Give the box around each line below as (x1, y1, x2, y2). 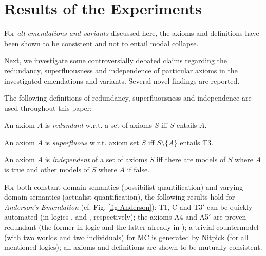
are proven (213, 211, 246, 222)
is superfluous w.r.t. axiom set (45, 136, 139, 147)
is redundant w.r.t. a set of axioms (45, 120, 153, 130)
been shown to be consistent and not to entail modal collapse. (4, 37, 199, 48)
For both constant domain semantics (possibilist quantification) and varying (4, 181, 243, 192)
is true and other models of (4, 164, 89, 175)
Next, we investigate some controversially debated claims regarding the (4, 55, 227, 66)
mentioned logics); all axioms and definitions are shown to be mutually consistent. (4, 242, 262, 252)
